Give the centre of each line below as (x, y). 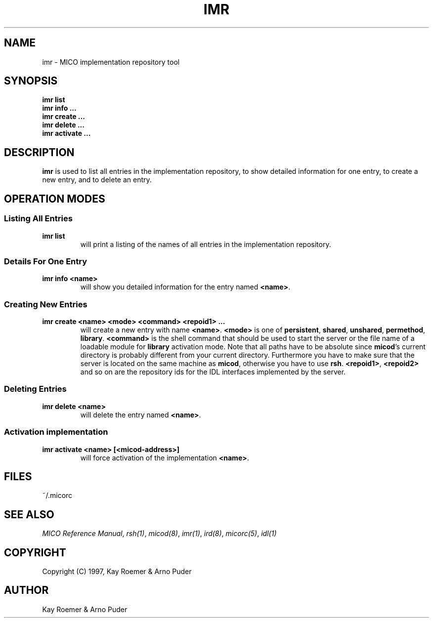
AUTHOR (26, 590)
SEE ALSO (29, 514)
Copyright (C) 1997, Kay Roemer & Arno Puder (117, 572)
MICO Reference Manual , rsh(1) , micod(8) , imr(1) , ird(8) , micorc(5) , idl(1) (159, 534)
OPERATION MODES (55, 199)
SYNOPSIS (31, 81)
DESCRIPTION (39, 152)
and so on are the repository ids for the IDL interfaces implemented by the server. (213, 372)
